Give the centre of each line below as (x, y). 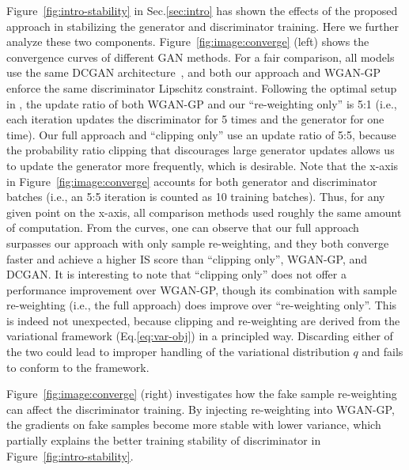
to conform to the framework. (78, 367)
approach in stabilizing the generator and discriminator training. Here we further (203, 26)
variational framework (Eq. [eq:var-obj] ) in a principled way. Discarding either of (200, 336)
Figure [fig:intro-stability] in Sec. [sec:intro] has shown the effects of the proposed (202, 10)
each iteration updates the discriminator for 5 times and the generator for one (195, 119)
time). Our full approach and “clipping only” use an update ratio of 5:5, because (201, 134)
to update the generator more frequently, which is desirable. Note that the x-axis (203, 165)
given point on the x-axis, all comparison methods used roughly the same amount (204, 212)
